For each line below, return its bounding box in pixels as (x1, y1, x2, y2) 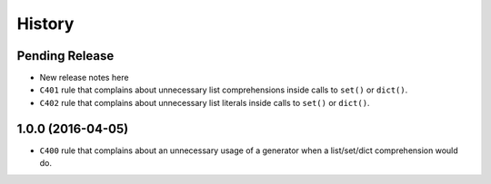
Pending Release (16, 48, 115, 63)
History (16, 14, 75, 34)
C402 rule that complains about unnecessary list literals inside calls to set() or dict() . (39, 97, 370, 108)
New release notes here (39, 73, 129, 83)
